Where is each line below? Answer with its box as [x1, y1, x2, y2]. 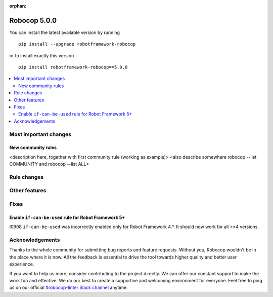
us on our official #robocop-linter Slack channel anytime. [9, 284, 128, 291]
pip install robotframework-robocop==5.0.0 [18, 64, 128, 70]
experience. [9, 261, 34, 267]
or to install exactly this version [9, 52, 74, 58]
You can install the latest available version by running [9, 29, 120, 35]
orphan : [9, 3, 27, 9]
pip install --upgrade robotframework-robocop [18, 41, 136, 47]
